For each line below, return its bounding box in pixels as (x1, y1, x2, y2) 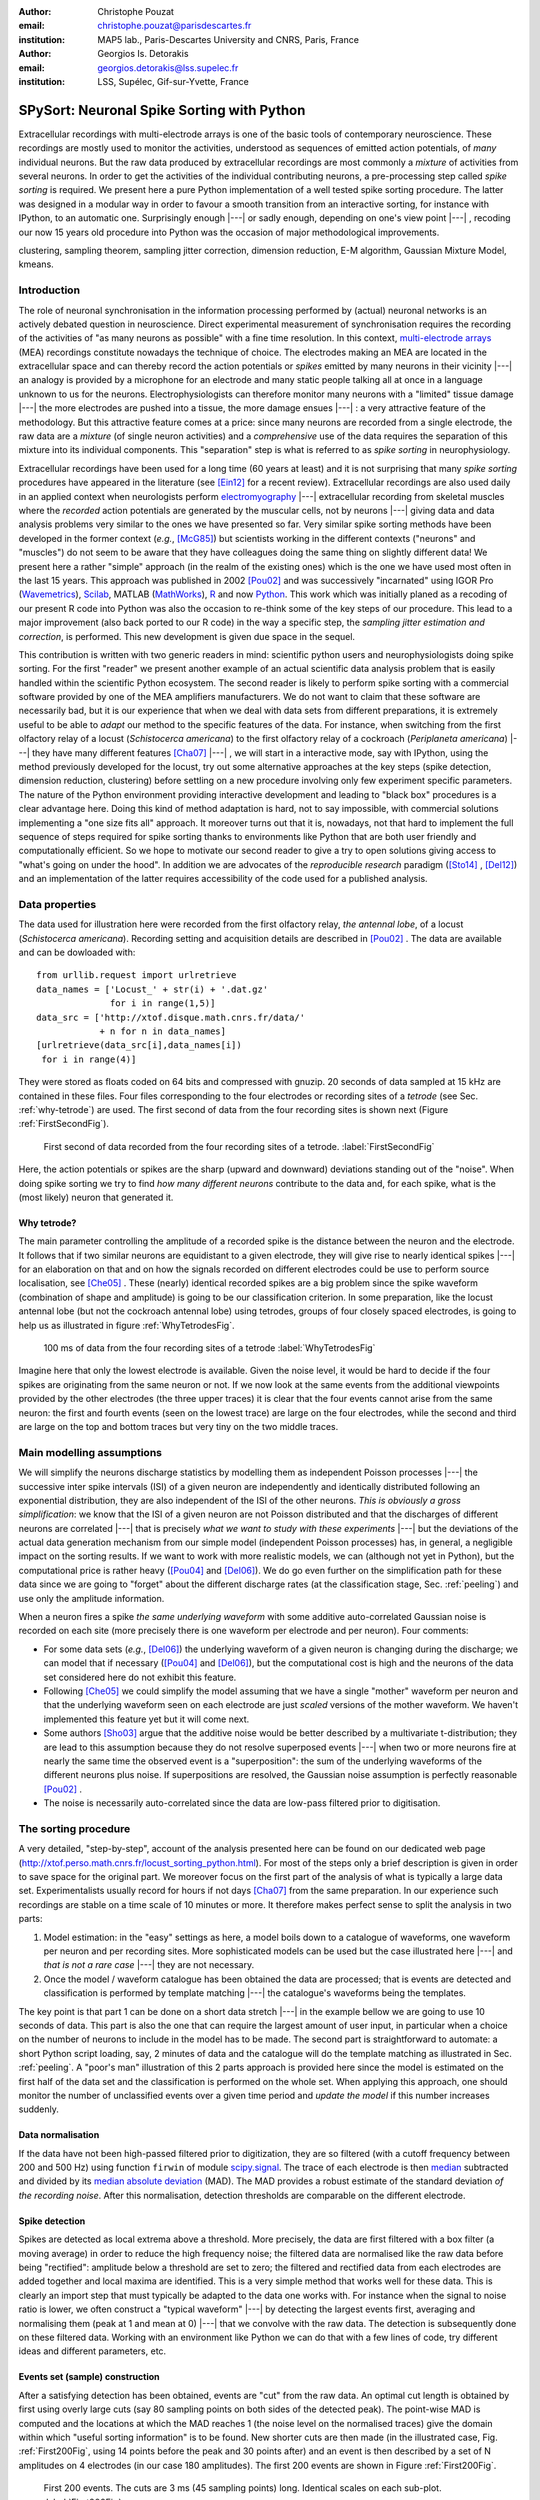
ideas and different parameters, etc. (18, 2345, 167, 2357)
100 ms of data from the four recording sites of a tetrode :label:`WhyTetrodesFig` (43, 1342, 376, 1354)
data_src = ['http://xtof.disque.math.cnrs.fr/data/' (36, 1011, 305, 1023)
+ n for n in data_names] (99, 1026, 227, 1037)
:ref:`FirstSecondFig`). (18, 1118, 110, 1130)
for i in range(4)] (41, 1053, 137, 1065)
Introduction (18, 283, 80, 297)
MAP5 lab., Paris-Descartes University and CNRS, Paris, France (97, 33, 360, 45)
